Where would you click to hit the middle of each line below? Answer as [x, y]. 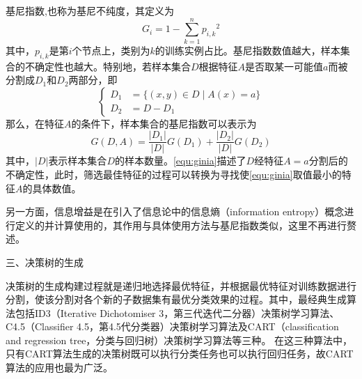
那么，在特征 [35, 123]
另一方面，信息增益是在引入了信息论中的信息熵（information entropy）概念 [175, 211]
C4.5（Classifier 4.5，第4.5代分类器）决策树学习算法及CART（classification [172, 326]
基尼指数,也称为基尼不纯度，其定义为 [90, 10]
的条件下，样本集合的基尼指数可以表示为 [164, 123]
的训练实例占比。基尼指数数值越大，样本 [247, 50]
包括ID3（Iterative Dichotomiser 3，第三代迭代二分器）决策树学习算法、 [177, 312]
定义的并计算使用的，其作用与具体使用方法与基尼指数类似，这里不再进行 [181, 225]
